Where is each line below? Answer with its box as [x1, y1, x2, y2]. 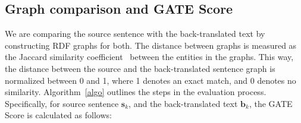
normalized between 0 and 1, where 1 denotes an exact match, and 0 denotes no [5, 74, 296, 86]
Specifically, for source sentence [5, 97, 119, 109]
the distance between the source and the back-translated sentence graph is [5, 62, 275, 74]
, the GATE [249, 97, 293, 109]
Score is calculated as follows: [5, 109, 112, 121]
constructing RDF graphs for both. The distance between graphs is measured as [5, 39, 297, 51]
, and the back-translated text [128, 97, 238, 109]
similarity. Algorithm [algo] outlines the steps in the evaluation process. [5, 86, 266, 98]
